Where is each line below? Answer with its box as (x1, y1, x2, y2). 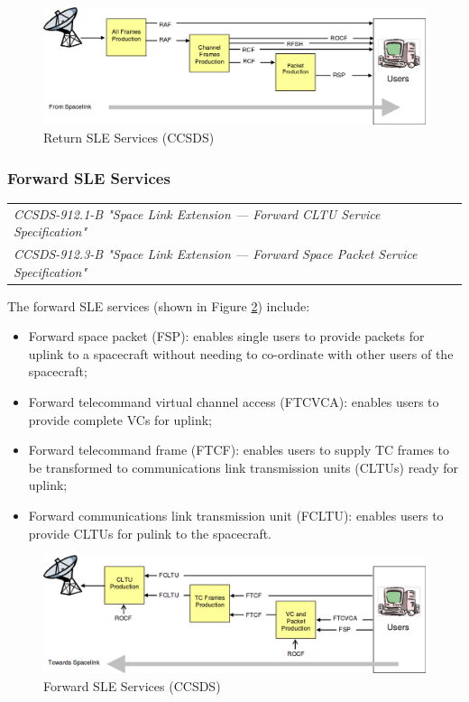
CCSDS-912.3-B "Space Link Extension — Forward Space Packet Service (14, 245, 418, 263)
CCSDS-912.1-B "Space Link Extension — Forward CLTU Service (14, 204, 381, 223)
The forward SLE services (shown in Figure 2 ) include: (7, 296, 310, 315)
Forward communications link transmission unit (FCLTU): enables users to (28, 506, 444, 525)
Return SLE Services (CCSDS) (43, 128, 215, 147)
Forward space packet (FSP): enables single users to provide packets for (28, 327, 425, 346)
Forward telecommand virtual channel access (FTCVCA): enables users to (28, 393, 439, 411)
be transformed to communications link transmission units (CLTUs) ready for (28, 457, 458, 476)
